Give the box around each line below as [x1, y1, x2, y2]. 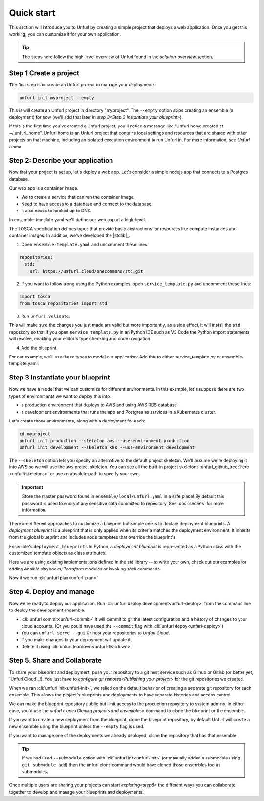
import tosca [19, 294, 51, 299]
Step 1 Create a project [9, 69, 80, 77]
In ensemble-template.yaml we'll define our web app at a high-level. [9, 216, 146, 222]
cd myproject [19, 431, 51, 437]
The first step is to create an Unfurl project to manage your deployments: [9, 82, 156, 87]
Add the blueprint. [21, 345, 58, 351]
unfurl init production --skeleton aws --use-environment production [19, 438, 190, 443]
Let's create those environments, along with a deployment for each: [9, 418, 145, 423]
